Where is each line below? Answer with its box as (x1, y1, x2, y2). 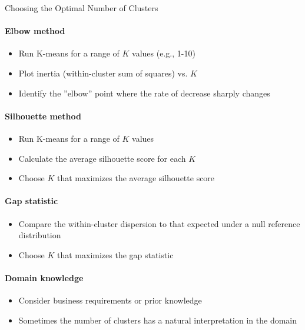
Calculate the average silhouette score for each (18, 152, 186, 164)
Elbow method (5, 25, 65, 37)
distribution (18, 229, 61, 241)
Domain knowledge (5, 271, 84, 284)
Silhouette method (5, 109, 81, 122)
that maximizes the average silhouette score (57, 172, 215, 184)
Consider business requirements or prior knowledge (18, 294, 202, 306)
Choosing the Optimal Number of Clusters (5, 2, 158, 14)
